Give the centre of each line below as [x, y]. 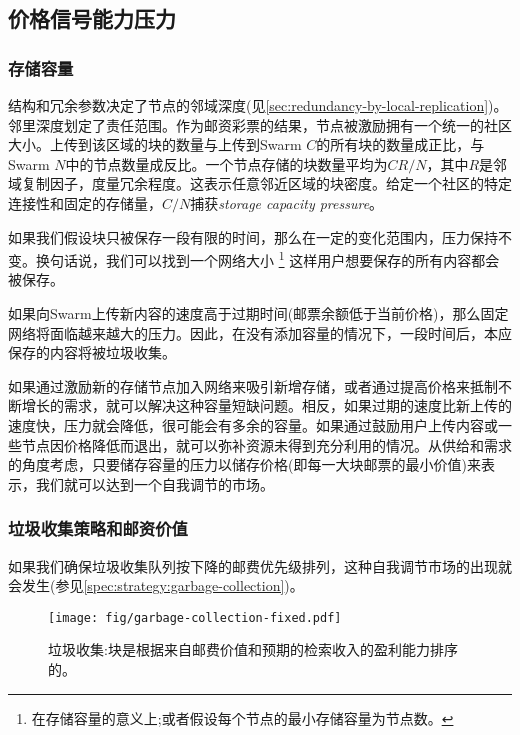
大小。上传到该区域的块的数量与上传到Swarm [155, 144]
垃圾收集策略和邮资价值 [98, 528]
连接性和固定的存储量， [85, 202]
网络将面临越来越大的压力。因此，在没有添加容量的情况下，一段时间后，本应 [260, 332]
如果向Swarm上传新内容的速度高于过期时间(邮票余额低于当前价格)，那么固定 [258, 313]
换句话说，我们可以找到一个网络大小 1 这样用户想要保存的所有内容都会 [267, 258]
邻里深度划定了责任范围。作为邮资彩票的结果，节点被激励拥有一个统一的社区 [260, 124]
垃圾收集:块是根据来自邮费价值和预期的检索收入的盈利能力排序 [253, 649]
